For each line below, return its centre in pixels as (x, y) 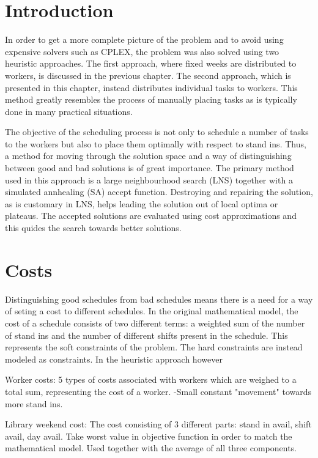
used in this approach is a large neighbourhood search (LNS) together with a (149, 179)
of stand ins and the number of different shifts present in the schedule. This (146, 335)
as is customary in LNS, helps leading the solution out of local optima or (142, 203)
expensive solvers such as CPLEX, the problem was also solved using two (142, 51)
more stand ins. (34, 403)
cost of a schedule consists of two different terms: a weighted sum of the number (155, 323)
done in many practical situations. (69, 111)
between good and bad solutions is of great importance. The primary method (150, 168)
